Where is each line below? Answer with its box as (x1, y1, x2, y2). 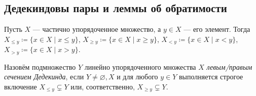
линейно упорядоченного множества (84, 61, 196, 72)
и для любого (117, 71, 158, 82)
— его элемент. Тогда (184, 24, 250, 34)
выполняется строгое (178, 71, 243, 82)
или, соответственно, (70, 81, 135, 91)
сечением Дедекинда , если (4, 71, 84, 82)
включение (4, 81, 37, 91)
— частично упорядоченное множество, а (32, 24, 161, 34)
